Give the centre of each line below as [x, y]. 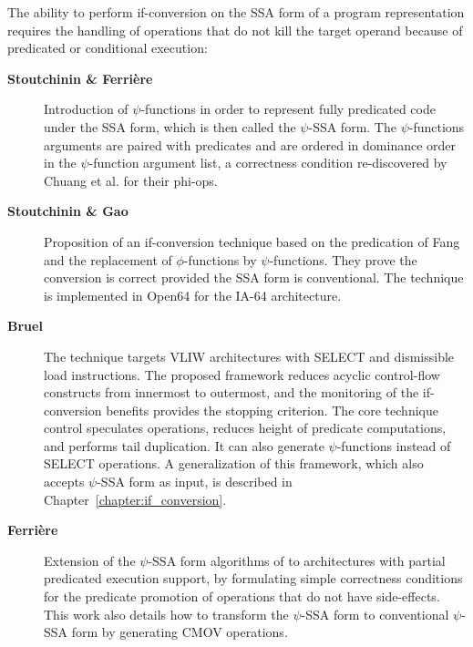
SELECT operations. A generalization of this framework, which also [234, 463]
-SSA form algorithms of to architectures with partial [297, 560]
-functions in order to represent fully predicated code [288, 109]
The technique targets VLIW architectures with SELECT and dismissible [249, 356]
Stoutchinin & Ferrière [80, 78]
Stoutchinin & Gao [68, 211]
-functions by [220, 259]
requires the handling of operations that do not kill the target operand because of [235, 30]
